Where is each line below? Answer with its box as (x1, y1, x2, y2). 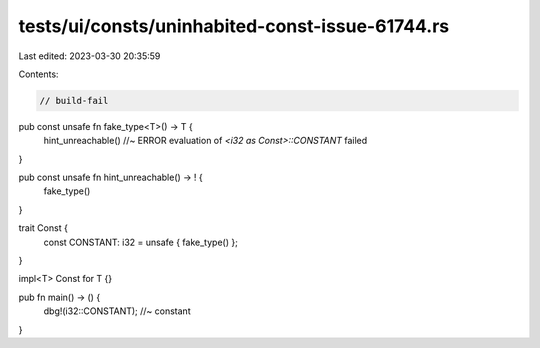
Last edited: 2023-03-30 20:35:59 (18, 50, 161, 62)
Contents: (18, 68, 59, 80)
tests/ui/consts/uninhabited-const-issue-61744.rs (18, 15, 450, 37)
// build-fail (39, 95, 109, 106)
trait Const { (18, 222, 69, 234)
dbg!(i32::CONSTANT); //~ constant (43, 305, 191, 317)
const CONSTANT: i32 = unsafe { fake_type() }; (43, 236, 239, 248)
